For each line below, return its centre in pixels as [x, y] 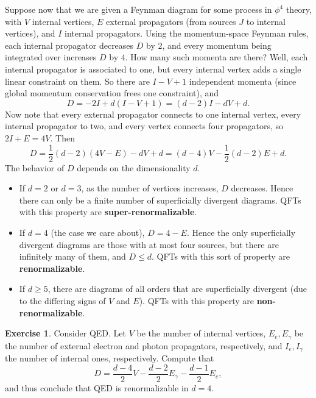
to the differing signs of [62, 300]
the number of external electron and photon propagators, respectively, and [144, 345]
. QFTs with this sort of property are [221, 256]
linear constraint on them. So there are [77, 81]
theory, [299, 9]
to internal [266, 21]
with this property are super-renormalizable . [108, 212]
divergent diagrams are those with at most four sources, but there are [149, 244]
